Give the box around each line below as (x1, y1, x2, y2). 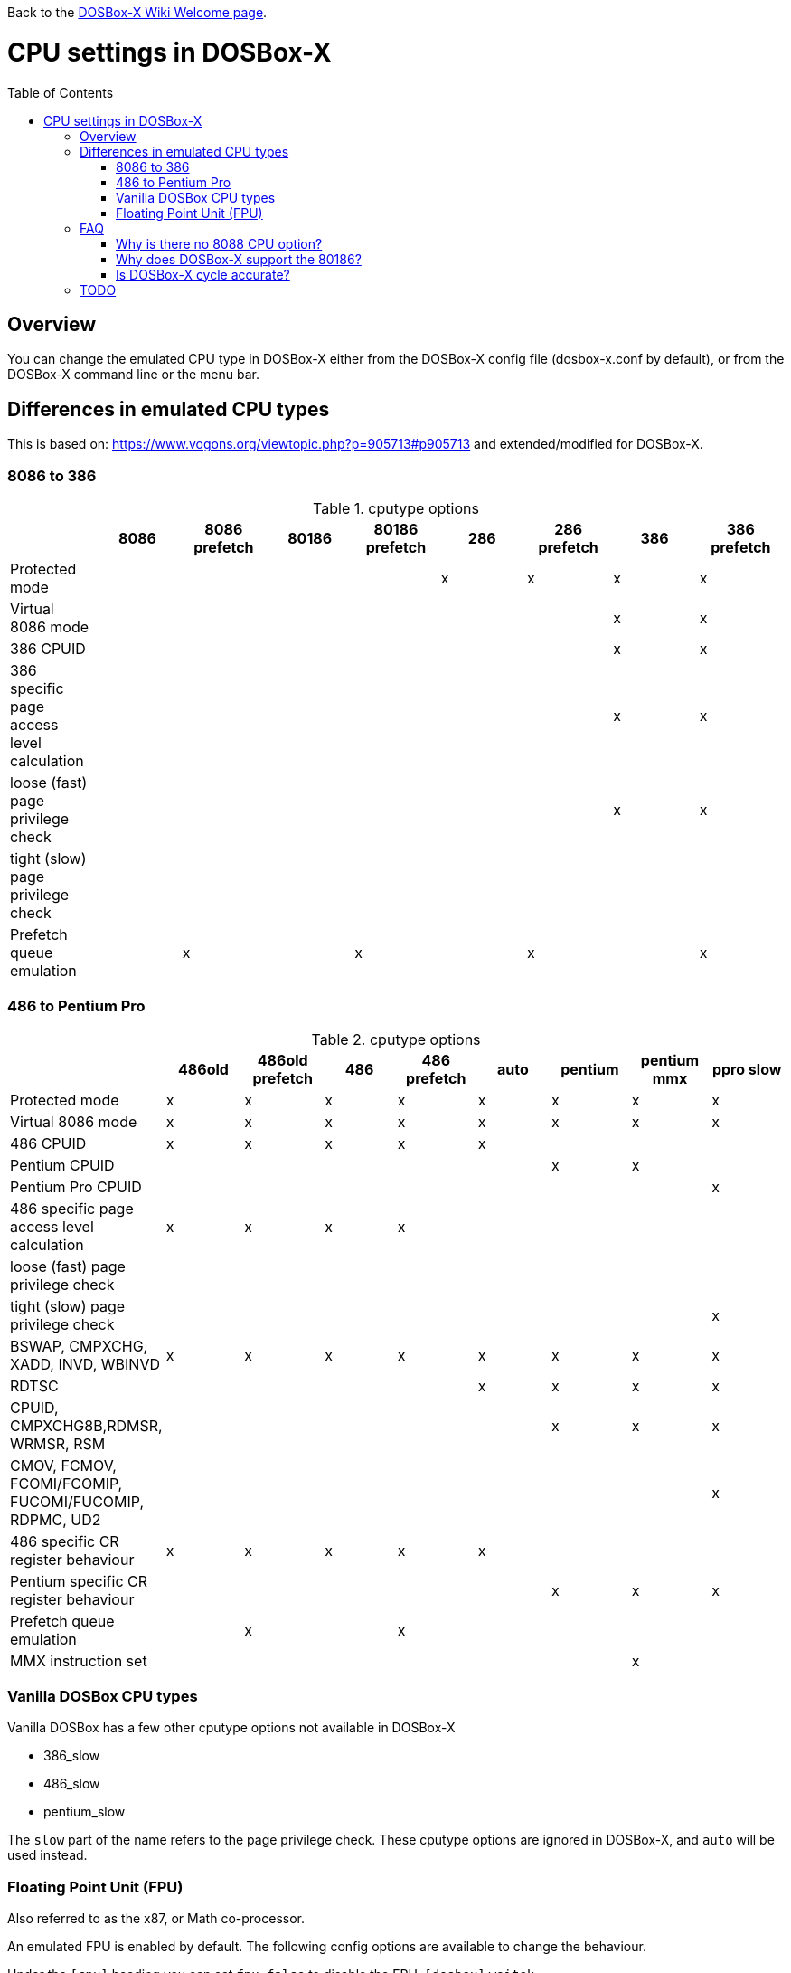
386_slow (43, 1748, 100, 1764)
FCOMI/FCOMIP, (10, 1474, 123, 1493)
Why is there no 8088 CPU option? (116, 235, 323, 251)
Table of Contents (7, 84, 114, 100)
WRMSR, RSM (10, 1434, 106, 1453)
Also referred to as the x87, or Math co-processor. (7, 1911, 305, 1927)
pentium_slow (43, 1804, 126, 1820)
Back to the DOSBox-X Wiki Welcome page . (7, 5, 268, 20)
